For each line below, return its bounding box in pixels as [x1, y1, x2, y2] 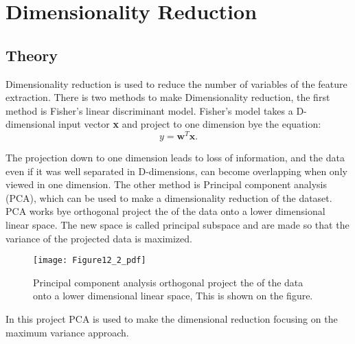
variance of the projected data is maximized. [5, 231, 192, 245]
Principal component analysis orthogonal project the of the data [33, 275, 304, 289]
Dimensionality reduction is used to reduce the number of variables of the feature [5, 76, 347, 91]
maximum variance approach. [5, 325, 129, 339]
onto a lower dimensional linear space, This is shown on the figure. [33, 288, 313, 303]
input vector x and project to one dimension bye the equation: [58, 117, 321, 131]
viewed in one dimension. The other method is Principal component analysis [5, 177, 328, 192]
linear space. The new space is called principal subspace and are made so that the [5, 218, 350, 231]
